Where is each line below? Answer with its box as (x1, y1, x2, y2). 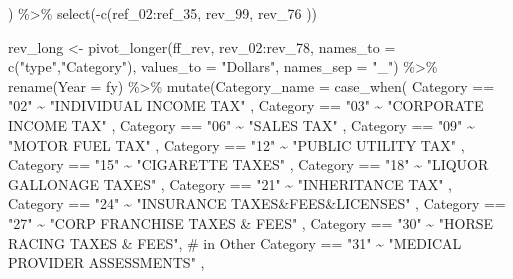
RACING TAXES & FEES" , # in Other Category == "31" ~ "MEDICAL (8, 232, 462, 253)
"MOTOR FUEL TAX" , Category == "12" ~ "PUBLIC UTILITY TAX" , (8, 134, 465, 155)
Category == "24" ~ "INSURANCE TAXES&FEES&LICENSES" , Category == (8, 193, 506, 214)
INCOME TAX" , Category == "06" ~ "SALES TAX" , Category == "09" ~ (8, 114, 475, 135)
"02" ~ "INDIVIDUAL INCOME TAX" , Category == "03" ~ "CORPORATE (8, 95, 484, 116)
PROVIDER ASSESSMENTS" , (8, 252, 205, 273)
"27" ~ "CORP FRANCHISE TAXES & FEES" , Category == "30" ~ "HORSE (8, 212, 494, 233)
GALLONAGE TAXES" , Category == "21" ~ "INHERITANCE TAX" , (8, 173, 453, 194)
